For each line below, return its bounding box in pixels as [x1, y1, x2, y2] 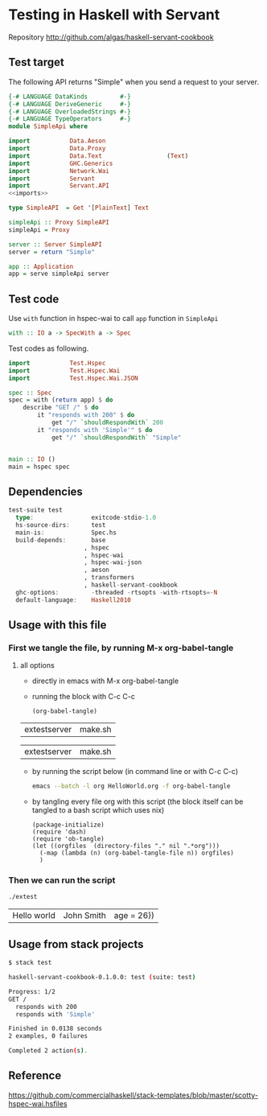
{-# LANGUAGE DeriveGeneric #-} [8, 100, 131, 108]
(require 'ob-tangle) [31, 835, 105, 843]
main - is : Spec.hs [15, 529, 117, 537]
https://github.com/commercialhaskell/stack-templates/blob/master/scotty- [8, 1090, 259, 1100]
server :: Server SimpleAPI [8, 240, 103, 249]
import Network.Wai [8, 167, 110, 175]
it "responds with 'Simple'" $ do [37, 426, 153, 434]
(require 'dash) [31, 828, 87, 836]
